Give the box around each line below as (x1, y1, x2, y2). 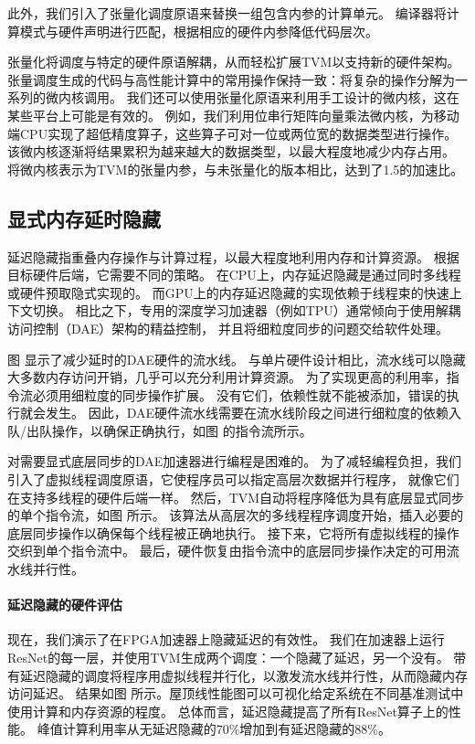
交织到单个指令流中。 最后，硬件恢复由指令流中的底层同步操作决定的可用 (7, 541, 447, 560)
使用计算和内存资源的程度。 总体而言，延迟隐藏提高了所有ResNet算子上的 (7, 701, 449, 720)
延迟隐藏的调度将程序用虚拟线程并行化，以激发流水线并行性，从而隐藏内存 (19, 665, 468, 685)
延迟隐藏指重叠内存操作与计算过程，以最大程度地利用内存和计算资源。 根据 (7, 247, 459, 266)
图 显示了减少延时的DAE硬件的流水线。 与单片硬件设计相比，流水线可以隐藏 (7, 349, 466, 368)
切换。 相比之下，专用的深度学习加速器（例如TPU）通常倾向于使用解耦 (32, 301, 461, 320)
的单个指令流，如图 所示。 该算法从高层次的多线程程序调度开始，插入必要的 (7, 505, 464, 525)
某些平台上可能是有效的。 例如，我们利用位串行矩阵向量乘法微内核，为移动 (7, 105, 459, 124)
